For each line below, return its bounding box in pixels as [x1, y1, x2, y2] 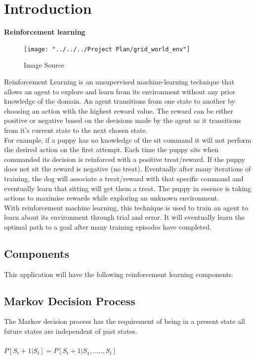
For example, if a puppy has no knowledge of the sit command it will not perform [4, 134, 252, 145]
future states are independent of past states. [4, 326, 137, 336]
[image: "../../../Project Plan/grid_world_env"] [24, 45, 190, 53]
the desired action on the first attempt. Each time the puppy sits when [4, 144, 219, 155]
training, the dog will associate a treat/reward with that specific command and [4, 173, 244, 183]
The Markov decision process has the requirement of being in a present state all [4, 316, 245, 326]
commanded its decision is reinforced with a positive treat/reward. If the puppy [4, 154, 245, 164]
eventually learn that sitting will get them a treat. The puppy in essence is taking [4, 183, 252, 193]
